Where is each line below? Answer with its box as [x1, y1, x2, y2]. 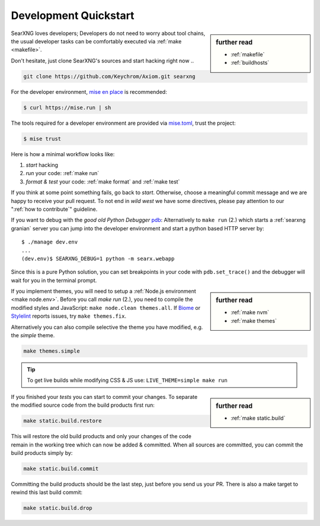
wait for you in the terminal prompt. [11, 277, 97, 284]
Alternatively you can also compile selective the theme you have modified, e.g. [11, 324, 203, 331]
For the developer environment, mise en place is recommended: [11, 88, 167, 95]
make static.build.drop [23, 505, 93, 512]
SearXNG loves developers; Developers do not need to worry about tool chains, [11, 30, 206, 37]
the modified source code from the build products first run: [11, 401, 155, 409]
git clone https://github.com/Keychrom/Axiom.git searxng [23, 73, 196, 80]
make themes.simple [23, 348, 80, 354]
